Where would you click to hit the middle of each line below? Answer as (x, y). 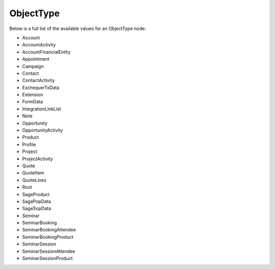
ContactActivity (38, 80)
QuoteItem (33, 173)
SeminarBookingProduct (48, 237)
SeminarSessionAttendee (49, 251)
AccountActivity (39, 45)
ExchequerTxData (41, 87)
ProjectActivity (38, 159)
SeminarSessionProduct (47, 258)
